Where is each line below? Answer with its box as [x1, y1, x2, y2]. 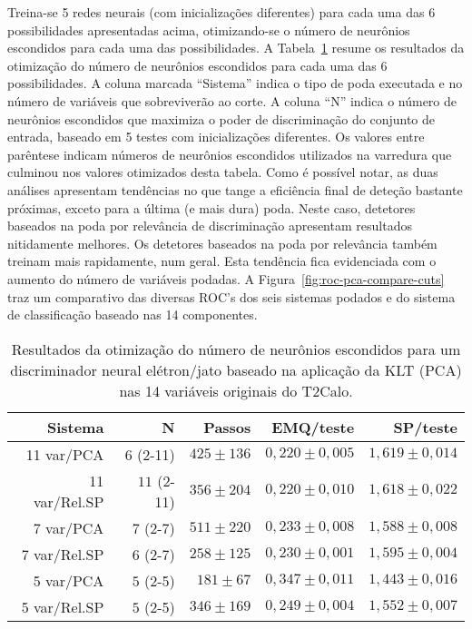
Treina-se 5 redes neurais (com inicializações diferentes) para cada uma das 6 [7, 3, 436, 21]
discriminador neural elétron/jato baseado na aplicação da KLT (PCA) [10, 359, 462, 380]
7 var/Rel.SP [21, 543, 104, 565]
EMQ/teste [271, 416, 355, 437]
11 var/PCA [25, 443, 104, 465]
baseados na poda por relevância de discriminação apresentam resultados [7, 216, 412, 235]
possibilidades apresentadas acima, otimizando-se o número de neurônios [7, 20, 410, 39]
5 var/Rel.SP [21, 595, 104, 617]
